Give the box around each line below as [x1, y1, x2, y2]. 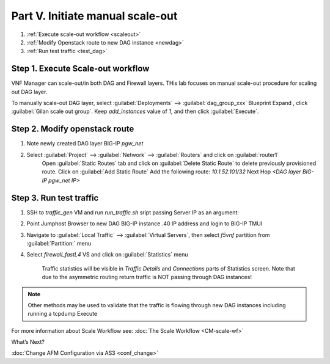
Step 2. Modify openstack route [11, 124, 134, 134]
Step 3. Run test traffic [11, 192, 99, 203]
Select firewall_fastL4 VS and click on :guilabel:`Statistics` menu [26, 251, 189, 258]
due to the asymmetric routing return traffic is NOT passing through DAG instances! [42, 274, 252, 281]
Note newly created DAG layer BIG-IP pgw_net [26, 140, 144, 147]
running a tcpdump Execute [28, 310, 98, 318]
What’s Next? [11, 338, 45, 346]
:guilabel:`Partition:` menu [26, 239, 92, 247]
